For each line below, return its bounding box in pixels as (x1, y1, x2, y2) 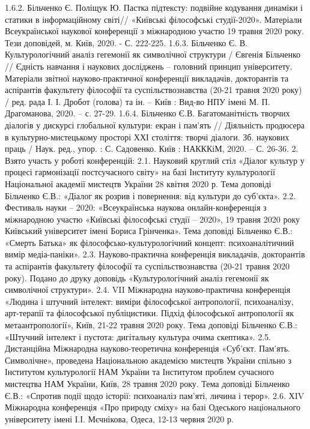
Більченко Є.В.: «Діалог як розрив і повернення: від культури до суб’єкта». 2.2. (5, 189, 296, 202)
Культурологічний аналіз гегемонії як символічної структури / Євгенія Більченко (5, 48, 301, 61)
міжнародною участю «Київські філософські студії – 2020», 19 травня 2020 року (5, 212, 300, 225)
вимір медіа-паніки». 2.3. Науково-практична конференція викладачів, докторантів (5, 248, 305, 260)
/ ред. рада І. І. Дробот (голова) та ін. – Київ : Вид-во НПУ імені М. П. (5, 95, 270, 107)
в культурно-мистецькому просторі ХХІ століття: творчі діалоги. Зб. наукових (5, 130, 290, 143)
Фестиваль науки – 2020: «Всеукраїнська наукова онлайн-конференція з (5, 201, 267, 214)
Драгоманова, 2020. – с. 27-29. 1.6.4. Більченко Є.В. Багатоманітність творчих (5, 107, 290, 119)
